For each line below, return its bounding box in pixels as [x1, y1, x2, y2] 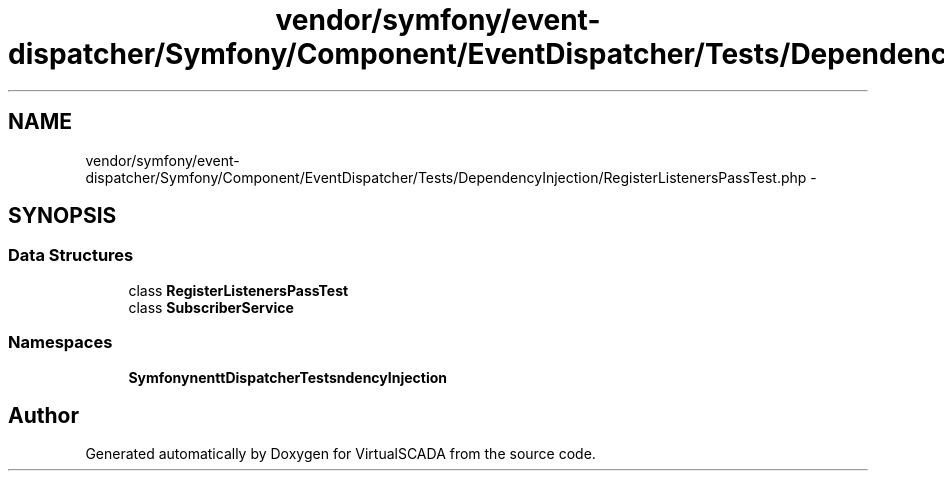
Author [8, 402, 79, 428]
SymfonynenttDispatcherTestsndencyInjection [128, 368, 448, 386]
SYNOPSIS [8, 203, 117, 229]
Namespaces [8, 332, 113, 353]
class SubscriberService [128, 298, 294, 316]
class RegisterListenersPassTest [128, 281, 349, 299]
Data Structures [8, 245, 134, 266]
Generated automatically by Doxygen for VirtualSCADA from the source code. [85, 445, 596, 463]
